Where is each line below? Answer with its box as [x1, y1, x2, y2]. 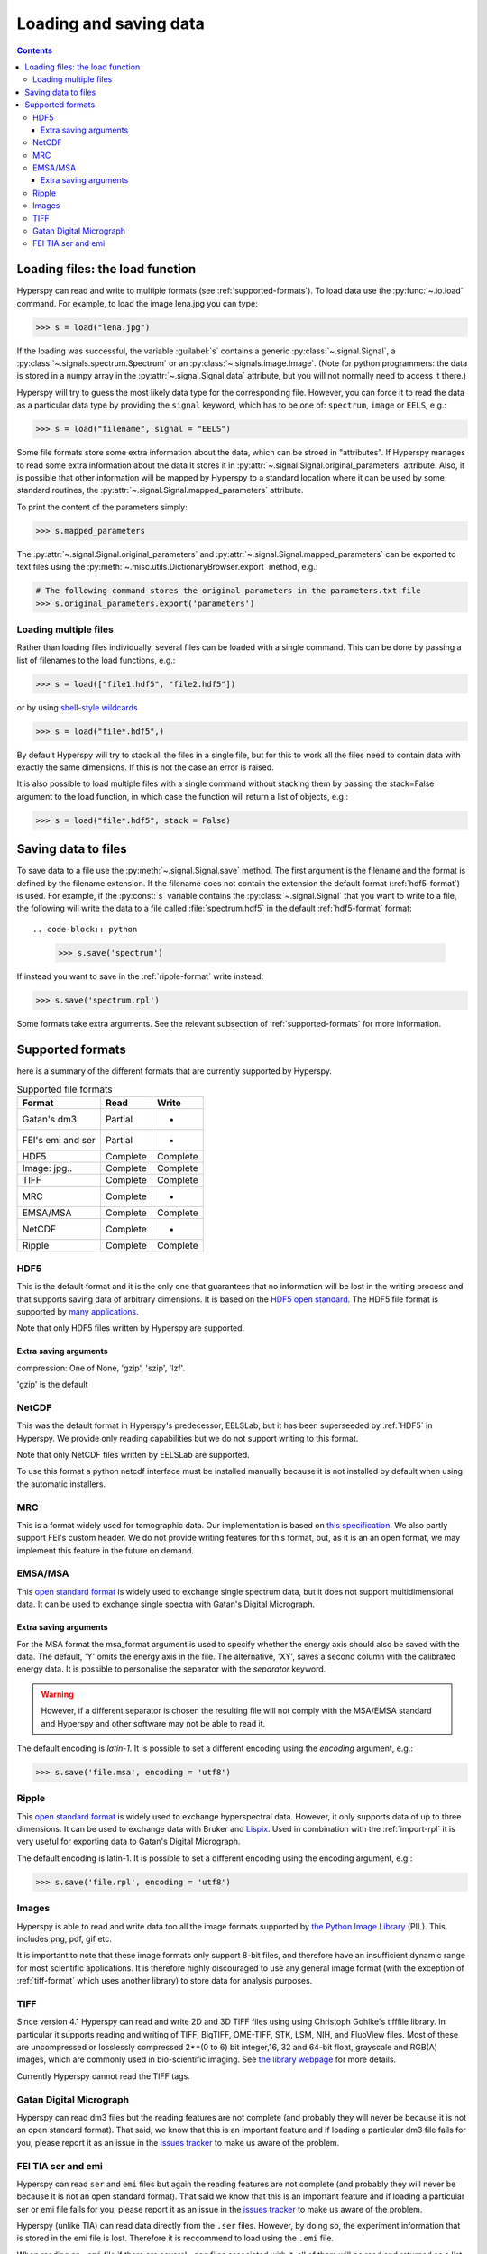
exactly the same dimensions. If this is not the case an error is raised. [16, 762, 274, 773]
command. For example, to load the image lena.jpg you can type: [16, 298, 258, 308]
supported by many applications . [16, 1306, 139, 1316]
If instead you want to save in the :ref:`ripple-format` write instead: [16, 970, 264, 982]
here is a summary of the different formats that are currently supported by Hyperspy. [16, 1065, 333, 1077]
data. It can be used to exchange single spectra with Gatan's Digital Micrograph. [16, 1599, 316, 1609]
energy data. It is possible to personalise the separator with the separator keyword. [16, 1663, 326, 1674]
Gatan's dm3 [22, 1113, 77, 1126]
